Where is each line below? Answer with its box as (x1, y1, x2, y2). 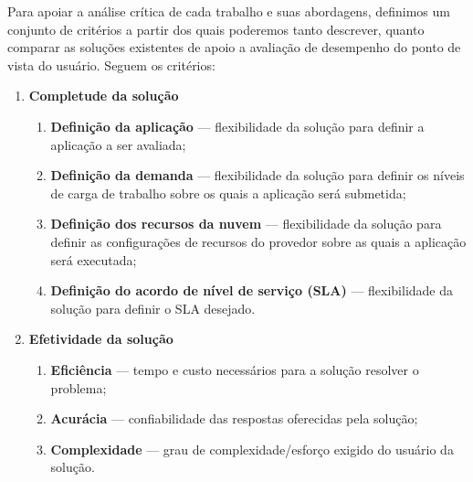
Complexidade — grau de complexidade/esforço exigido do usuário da (50, 439, 454, 458)
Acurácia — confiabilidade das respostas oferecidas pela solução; (50, 409, 418, 428)
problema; (50, 378, 107, 397)
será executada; (50, 250, 137, 269)
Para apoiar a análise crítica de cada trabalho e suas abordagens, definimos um (7, 2, 450, 20)
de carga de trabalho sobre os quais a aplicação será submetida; (50, 183, 406, 202)
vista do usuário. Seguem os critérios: (7, 55, 215, 74)
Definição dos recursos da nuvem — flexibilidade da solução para (50, 214, 442, 233)
